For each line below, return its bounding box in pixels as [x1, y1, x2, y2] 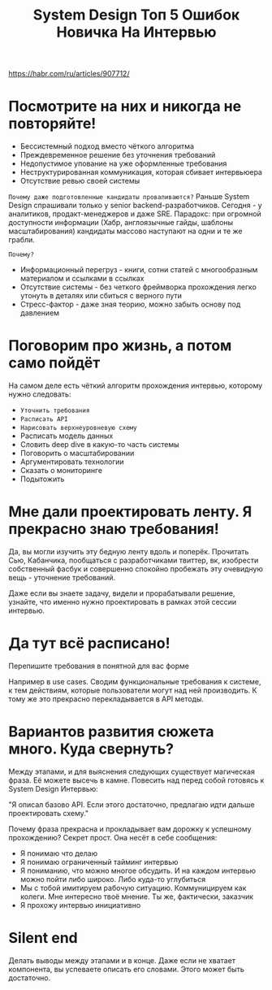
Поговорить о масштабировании [19, 449, 135, 458]
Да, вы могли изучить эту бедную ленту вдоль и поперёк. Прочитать [8, 547, 249, 556]
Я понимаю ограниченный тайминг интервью [19, 857, 179, 866]
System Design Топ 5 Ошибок [32, 6, 240, 24]
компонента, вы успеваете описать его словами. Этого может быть [8, 964, 245, 974]
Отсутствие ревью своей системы [19, 176, 140, 186]
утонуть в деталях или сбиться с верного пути [19, 291, 183, 301]
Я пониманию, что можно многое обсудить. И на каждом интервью [19, 866, 256, 875]
